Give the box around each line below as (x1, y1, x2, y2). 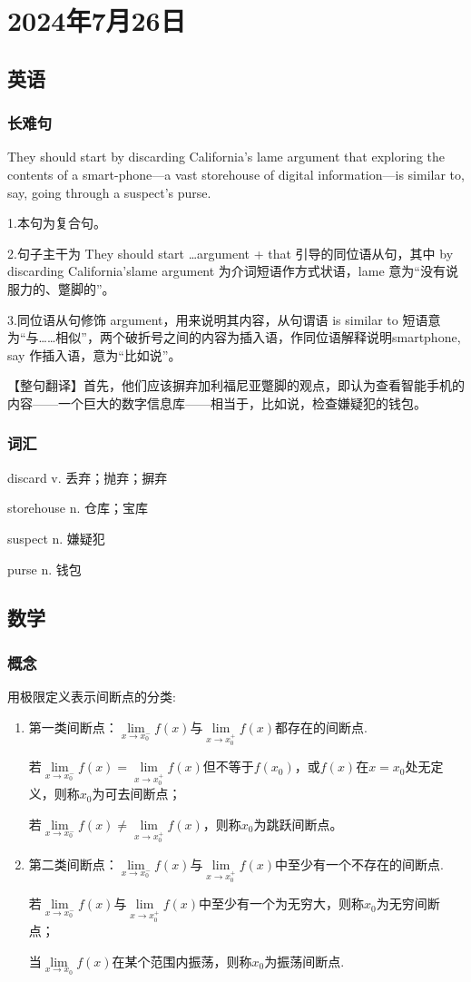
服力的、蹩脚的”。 (7, 279, 115, 298)
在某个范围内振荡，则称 (112, 951, 252, 970)
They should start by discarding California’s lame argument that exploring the (7, 147, 445, 166)
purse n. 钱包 (7, 559, 82, 578)
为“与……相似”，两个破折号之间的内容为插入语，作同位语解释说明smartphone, (7, 328, 461, 347)
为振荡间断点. (264, 951, 345, 970)
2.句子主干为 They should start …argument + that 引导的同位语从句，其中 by (7, 243, 454, 262)
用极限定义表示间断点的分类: (7, 687, 176, 706)
